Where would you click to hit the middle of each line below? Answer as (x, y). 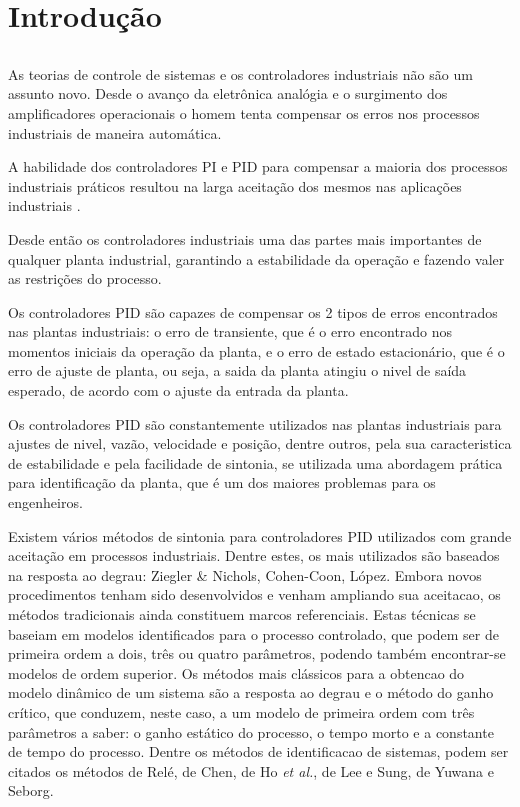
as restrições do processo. (85, 278)
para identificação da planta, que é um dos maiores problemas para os (222, 482)
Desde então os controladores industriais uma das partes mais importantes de (245, 238)
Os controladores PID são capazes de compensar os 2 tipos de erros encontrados (253, 311)
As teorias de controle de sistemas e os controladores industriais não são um (240, 73)
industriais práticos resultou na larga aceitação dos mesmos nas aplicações (235, 185)
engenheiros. (45, 502)
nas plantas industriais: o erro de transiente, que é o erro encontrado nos (230, 331)
